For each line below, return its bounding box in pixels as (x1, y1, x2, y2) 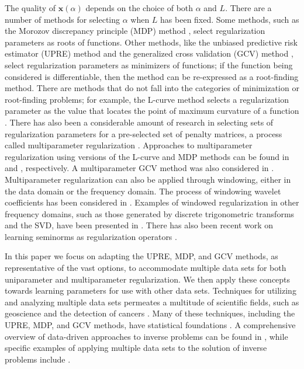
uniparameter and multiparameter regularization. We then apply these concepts (5, 273, 291, 285)
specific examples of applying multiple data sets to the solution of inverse (5, 342, 267, 354)
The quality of (5, 2, 56, 13)
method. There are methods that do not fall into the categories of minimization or (5, 82, 299, 94)
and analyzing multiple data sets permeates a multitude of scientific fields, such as (5, 295, 299, 308)
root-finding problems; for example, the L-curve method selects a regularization (5, 93, 289, 105)
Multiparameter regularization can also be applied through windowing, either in (5, 173, 291, 185)
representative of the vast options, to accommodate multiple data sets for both (5, 262, 286, 274)
